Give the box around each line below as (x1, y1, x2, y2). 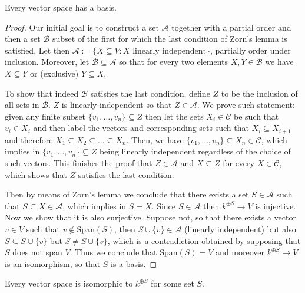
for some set (151, 277, 194, 289)
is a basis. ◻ (111, 257, 157, 269)
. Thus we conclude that (69, 246, 157, 258)
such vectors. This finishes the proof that (5, 156, 152, 169)
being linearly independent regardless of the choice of (99, 145, 291, 157)
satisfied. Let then (5, 44, 70, 56)
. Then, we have (126, 133, 184, 146)
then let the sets (145, 110, 204, 122)
